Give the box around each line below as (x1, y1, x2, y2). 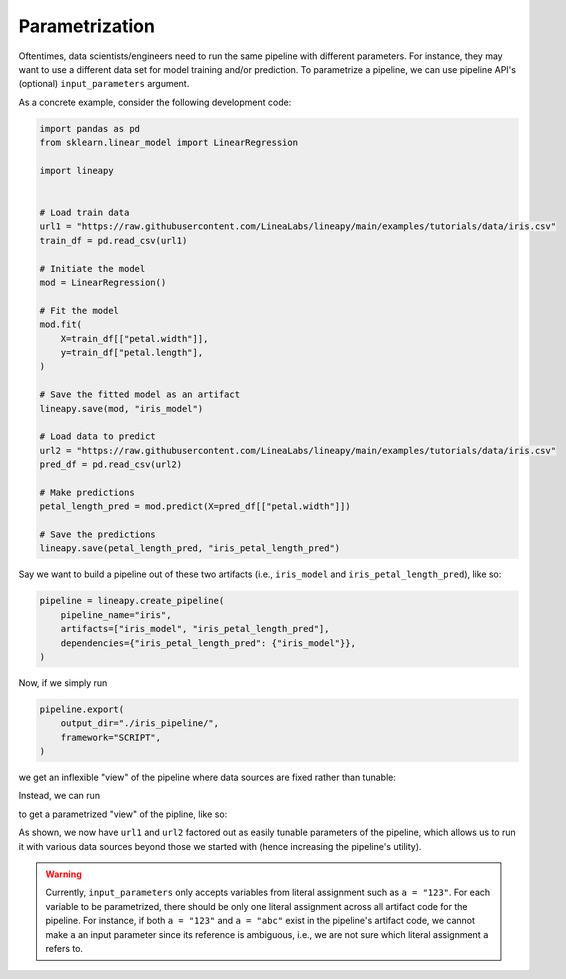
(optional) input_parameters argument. (18, 78, 190, 90)
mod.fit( (39, 319, 83, 330)
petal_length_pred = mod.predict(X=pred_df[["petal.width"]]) (39, 501, 351, 512)
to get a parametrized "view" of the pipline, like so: (18, 808, 228, 820)
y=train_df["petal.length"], (60, 346, 204, 358)
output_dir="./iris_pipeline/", (60, 718, 220, 729)
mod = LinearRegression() (39, 277, 167, 288)
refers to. (45, 942, 84, 954)
